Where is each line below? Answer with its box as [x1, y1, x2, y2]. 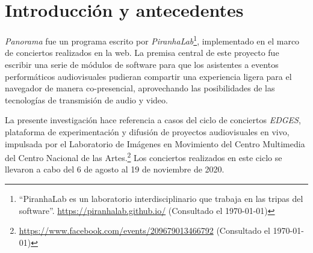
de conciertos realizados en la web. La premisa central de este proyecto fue [5, 46, 279, 59]
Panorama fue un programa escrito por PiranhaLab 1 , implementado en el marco [5, 33, 300, 47]
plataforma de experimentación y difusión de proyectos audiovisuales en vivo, [5, 125, 290, 138]
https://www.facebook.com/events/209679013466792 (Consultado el [19, 224, 270, 237]
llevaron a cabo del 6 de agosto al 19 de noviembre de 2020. [5, 163, 225, 175]
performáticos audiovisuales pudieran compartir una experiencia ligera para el [5, 70, 292, 82]
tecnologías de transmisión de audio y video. [5, 93, 168, 106]
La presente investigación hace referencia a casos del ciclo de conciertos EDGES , [5, 114, 301, 126]
